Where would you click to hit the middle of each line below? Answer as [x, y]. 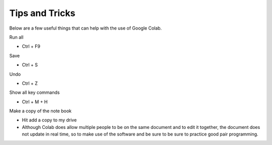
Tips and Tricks [42, 13]
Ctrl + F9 [31, 46]
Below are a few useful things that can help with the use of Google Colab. [86, 28]
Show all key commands [35, 92]
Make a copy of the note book [40, 111]
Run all [16, 37]
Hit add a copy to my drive [49, 120]
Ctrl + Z [30, 83]
